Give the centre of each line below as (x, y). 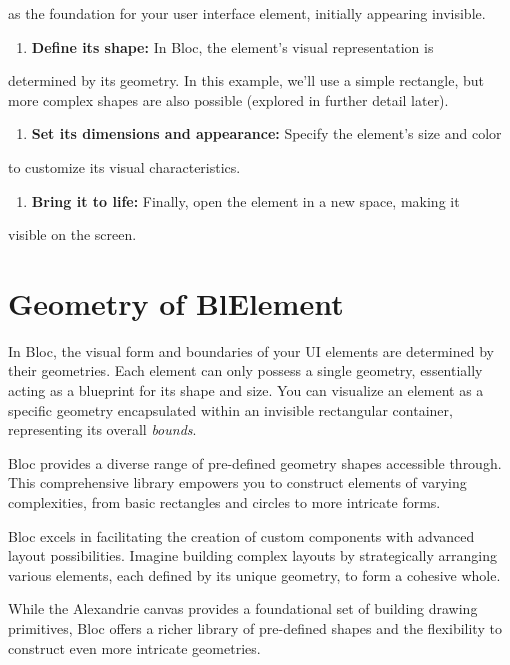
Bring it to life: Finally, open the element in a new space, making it (245, 200)
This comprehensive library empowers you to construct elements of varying (237, 482)
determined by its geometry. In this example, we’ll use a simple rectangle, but (246, 80)
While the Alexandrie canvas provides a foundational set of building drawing (243, 608)
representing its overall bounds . (102, 429)
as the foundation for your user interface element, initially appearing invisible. (247, 13)
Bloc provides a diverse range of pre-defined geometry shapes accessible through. (255, 462)
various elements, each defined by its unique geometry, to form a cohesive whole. (254, 574)
